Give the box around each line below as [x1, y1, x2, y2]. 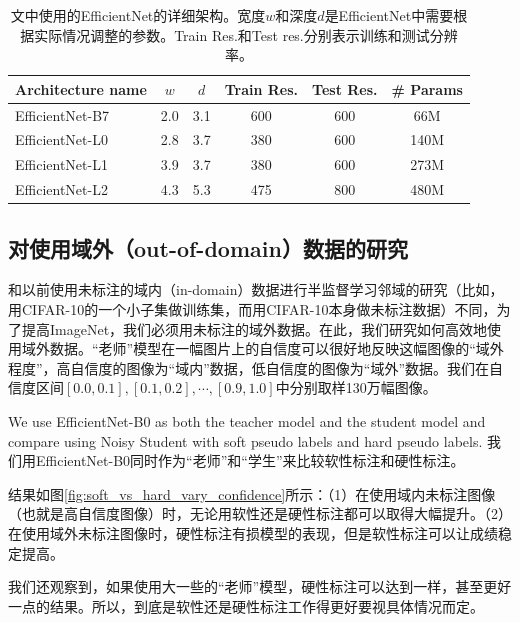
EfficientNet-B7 [15, 104, 110, 125]
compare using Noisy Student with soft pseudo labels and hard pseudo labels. [8, 430, 483, 451]
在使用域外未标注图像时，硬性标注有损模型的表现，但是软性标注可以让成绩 [8, 522, 498, 543]
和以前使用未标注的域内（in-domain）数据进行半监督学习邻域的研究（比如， [8, 279, 504, 300]
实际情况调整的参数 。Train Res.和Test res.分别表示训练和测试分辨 [34, 24, 458, 45]
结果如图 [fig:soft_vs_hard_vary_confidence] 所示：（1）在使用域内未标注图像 [8, 483, 496, 504]
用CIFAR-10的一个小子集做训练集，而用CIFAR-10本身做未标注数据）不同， [8, 299, 497, 320]
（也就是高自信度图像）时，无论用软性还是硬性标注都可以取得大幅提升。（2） [8, 503, 512, 524]
